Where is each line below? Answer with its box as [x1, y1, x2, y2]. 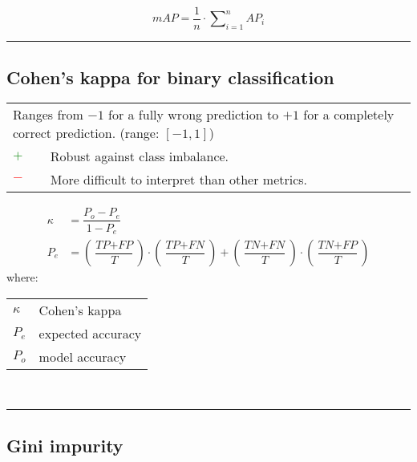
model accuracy [38, 346, 127, 366]
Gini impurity [6, 432, 123, 457]
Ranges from [13, 105, 83, 124]
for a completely [303, 105, 395, 124]
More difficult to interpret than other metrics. [50, 170, 308, 189]
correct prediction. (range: [13, 124, 160, 143]
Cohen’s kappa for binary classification [6, 64, 334, 89]
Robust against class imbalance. [50, 147, 229, 166]
